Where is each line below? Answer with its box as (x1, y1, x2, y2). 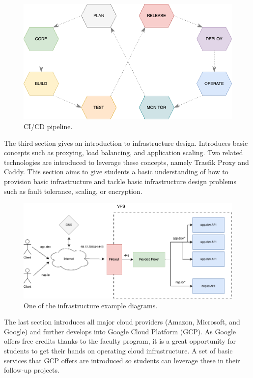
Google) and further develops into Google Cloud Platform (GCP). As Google (4, 326, 236, 336)
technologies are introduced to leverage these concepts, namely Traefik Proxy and (4, 157, 249, 167)
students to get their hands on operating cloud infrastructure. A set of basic (4, 345, 233, 355)
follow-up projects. (4, 365, 59, 375)
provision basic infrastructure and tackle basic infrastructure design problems (4, 176, 237, 186)
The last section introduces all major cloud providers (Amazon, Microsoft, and (4, 317, 240, 327)
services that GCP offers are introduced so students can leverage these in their (4, 355, 240, 365)
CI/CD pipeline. (24, 121, 73, 132)
